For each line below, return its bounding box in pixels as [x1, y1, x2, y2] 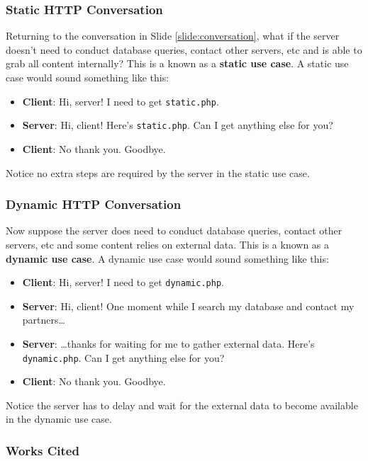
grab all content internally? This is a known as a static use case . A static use [6, 56, 349, 71]
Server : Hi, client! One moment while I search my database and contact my [22, 298, 355, 313]
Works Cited [6, 441, 79, 459]
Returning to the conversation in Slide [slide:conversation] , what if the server [6, 28, 340, 43]
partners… [22, 312, 65, 327]
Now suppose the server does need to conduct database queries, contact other [6, 223, 342, 238]
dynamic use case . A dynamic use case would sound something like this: [6, 251, 329, 266]
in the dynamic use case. [6, 411, 112, 426]
